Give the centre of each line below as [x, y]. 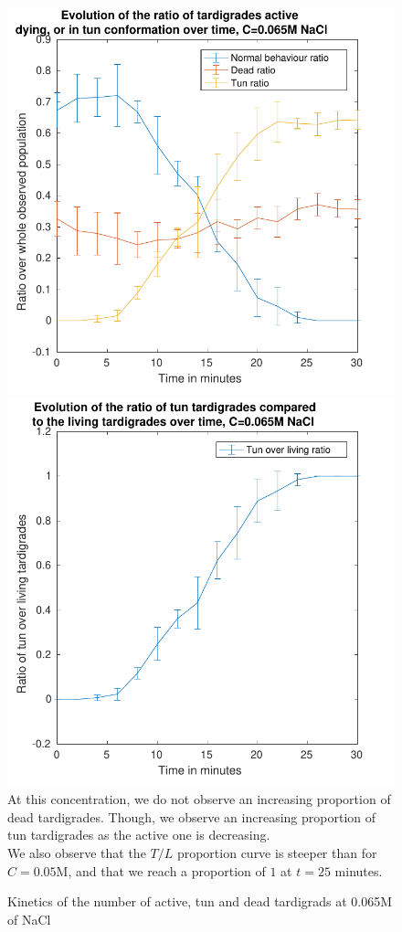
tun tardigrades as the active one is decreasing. [139, 835]
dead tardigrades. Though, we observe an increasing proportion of [192, 816]
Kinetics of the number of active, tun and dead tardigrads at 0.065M [200, 901]
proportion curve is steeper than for [277, 852]
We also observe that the [77, 852]
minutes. [359, 870]
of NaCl [29, 919]
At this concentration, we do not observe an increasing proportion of [199, 799]
